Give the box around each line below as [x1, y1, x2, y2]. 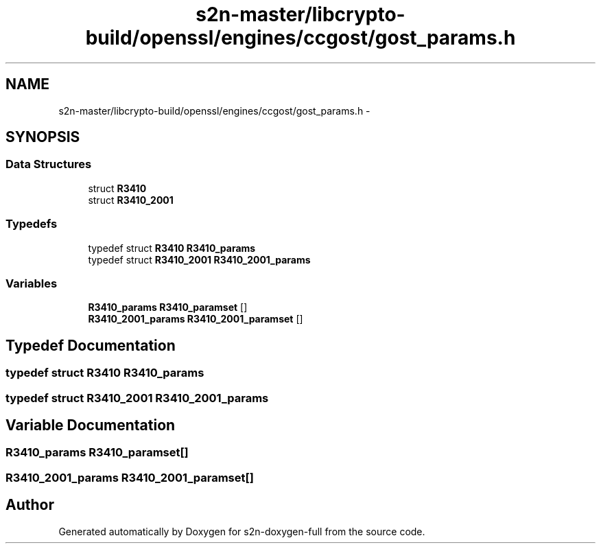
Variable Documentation [5, 416, 176, 434]
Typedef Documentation [5, 336, 176, 354]
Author [5, 496, 54, 514]
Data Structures [5, 157, 92, 172]
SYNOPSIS [5, 128, 80, 146]
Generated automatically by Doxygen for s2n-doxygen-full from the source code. [58, 525, 425, 537]
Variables [5, 276, 58, 290]
